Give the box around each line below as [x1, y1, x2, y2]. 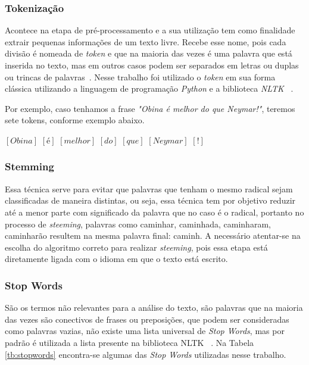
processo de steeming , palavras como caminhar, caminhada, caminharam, [5, 217, 271, 230]
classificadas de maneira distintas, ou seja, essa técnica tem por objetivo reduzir [5, 194, 296, 207]
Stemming [5, 159, 54, 174]
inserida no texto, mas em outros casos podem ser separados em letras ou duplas [5, 59, 299, 71]
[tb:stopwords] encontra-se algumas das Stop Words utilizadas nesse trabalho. [5, 348, 286, 360]
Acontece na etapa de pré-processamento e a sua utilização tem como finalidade [5, 24, 295, 36]
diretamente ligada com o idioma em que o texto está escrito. [5, 252, 228, 265]
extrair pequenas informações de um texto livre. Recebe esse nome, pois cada [5, 35, 286, 48]
